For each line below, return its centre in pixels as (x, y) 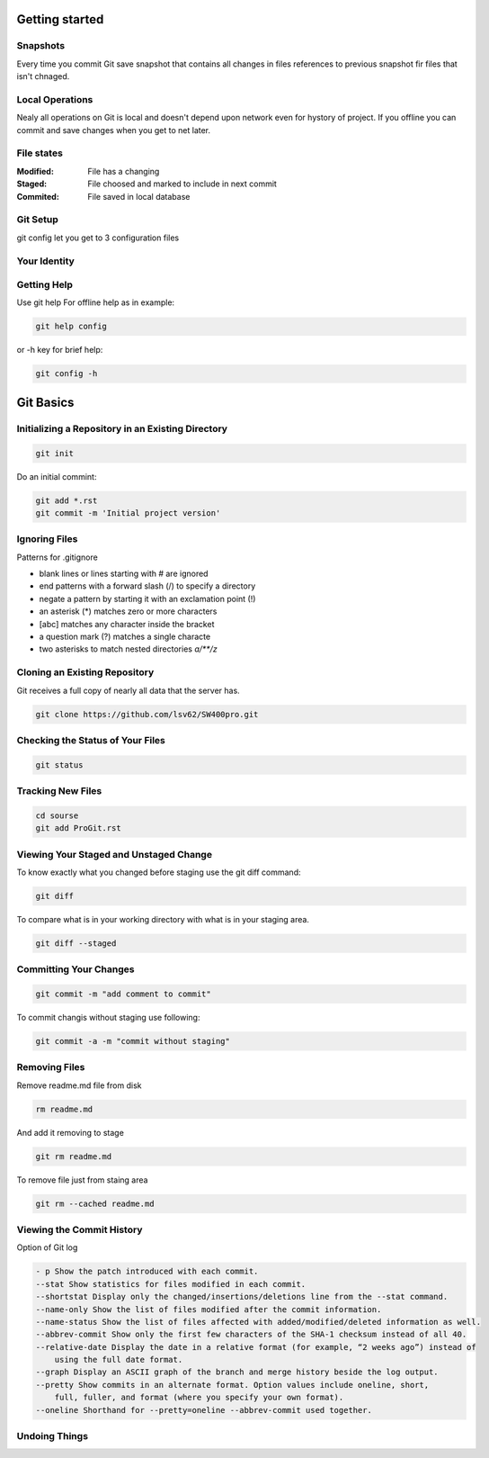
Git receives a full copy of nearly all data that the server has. (128, 690)
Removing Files (51, 1067)
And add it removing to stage (71, 1132)
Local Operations (55, 99)
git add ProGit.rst (78, 828)
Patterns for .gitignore (57, 557)
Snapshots (41, 46)
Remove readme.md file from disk (79, 1085)
